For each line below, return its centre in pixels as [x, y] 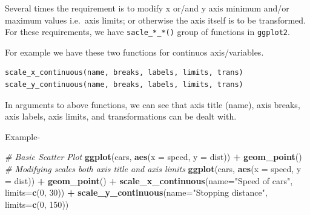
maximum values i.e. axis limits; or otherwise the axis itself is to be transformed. [155, 20]
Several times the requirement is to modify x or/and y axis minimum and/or [147, 8]
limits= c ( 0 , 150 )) [37, 204]
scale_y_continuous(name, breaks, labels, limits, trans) [124, 85]
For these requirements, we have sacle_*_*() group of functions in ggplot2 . [147, 32]
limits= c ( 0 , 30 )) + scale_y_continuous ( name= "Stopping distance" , [136, 192]
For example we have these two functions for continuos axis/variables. [134, 52]
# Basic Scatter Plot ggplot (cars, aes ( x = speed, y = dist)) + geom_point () [153, 157]
